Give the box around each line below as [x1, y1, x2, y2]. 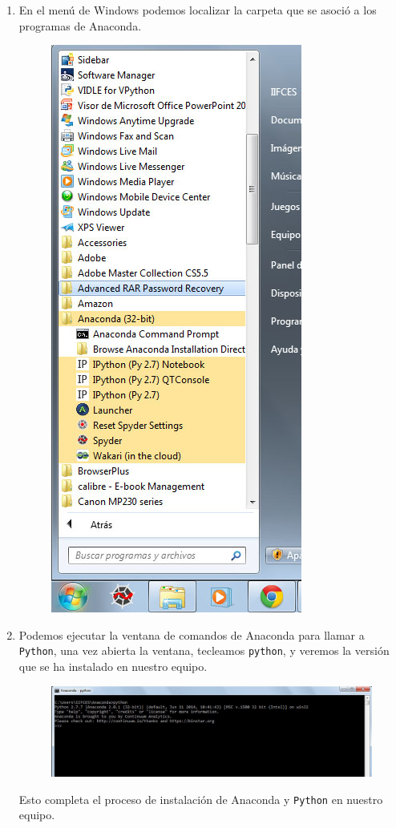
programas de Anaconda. [18, 17, 142, 34]
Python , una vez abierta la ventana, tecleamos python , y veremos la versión [18, 642, 390, 659]
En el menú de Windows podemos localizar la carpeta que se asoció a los [18, 2, 377, 18]
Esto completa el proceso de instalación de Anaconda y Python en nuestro [18, 790, 383, 807]
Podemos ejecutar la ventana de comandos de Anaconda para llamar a [18, 626, 365, 643]
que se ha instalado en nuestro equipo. [18, 658, 208, 675]
